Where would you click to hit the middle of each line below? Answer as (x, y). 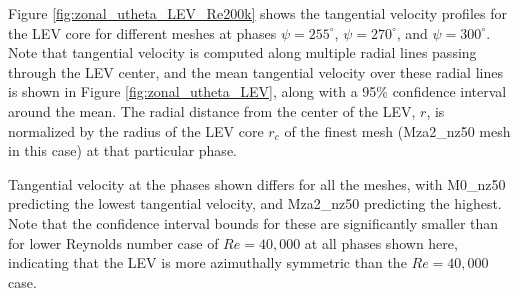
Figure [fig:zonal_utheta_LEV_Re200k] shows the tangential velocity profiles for (257, 13)
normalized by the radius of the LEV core (136, 130)
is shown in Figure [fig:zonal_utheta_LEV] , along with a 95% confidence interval (257, 91)
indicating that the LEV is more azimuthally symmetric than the (207, 262)
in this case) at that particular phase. (122, 150)
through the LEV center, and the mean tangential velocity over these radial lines (255, 71)
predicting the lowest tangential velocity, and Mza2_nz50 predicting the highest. (255, 203)
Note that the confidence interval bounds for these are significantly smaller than (253, 222)
